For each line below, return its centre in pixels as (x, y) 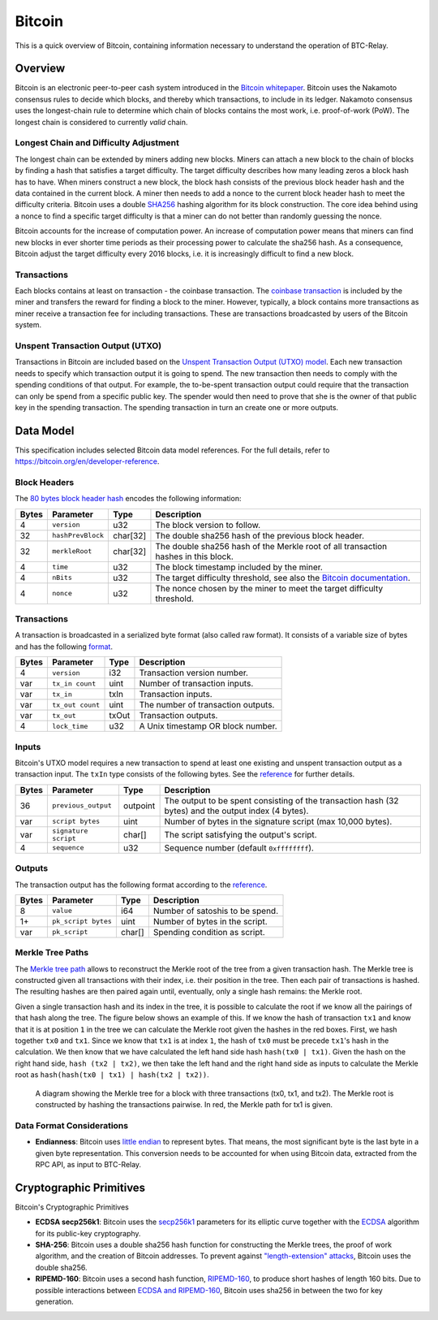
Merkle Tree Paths (52, 953)
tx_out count (76, 705)
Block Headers (45, 482)
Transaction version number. (194, 673)
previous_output (82, 805)
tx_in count (74, 684)
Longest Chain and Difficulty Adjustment (97, 143)
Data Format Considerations (72, 1125)
